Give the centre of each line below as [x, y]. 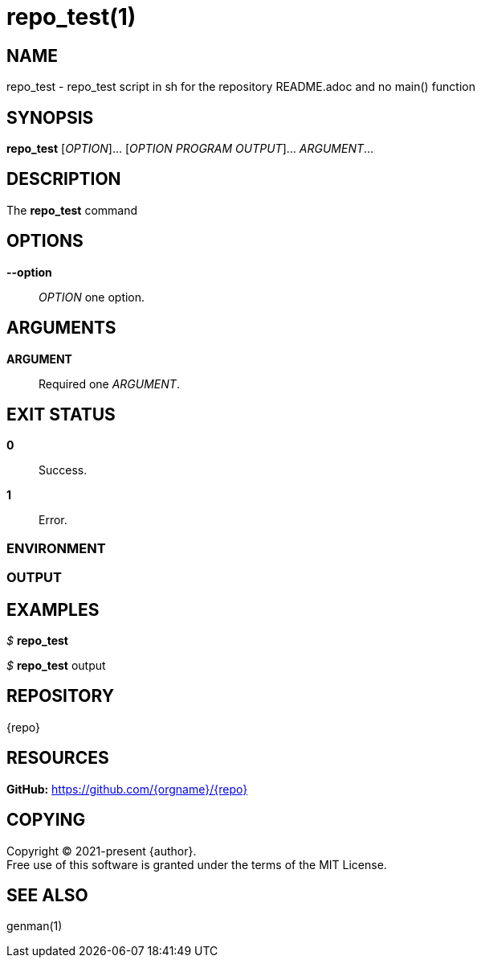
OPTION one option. [92, 297]
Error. [53, 520]
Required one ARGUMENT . [109, 384]
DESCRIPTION [64, 179]
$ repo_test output [56, 665]
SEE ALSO [47, 895]
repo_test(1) [71, 17]
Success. [63, 470]
